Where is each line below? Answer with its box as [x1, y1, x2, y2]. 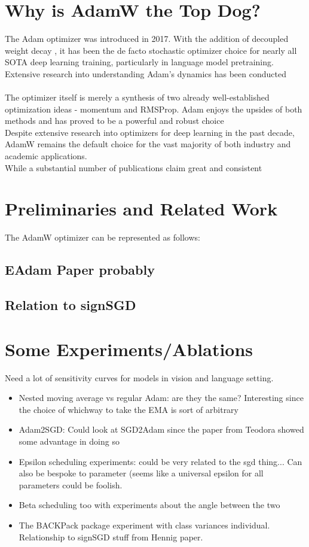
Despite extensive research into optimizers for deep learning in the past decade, [5, 126, 295, 138]
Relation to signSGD [5, 296, 136, 314]
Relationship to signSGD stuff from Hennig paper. [19, 530, 203, 543]
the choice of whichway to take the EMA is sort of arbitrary [19, 403, 239, 415]
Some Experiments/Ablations [5, 336, 253, 361]
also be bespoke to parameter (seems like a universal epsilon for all [19, 467, 264, 479]
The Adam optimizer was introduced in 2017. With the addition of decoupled [5, 32, 289, 45]
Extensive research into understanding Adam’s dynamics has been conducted [5, 67, 286, 80]
